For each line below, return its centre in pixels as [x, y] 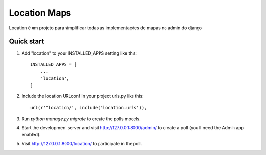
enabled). [31, 134]
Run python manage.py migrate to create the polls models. [81, 119]
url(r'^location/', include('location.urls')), [89, 108]
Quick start [27, 42]
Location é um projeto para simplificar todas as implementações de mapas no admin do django [105, 28]
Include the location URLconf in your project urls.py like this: [83, 96]
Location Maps [40, 13]
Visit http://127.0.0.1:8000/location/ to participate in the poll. [82, 144]
